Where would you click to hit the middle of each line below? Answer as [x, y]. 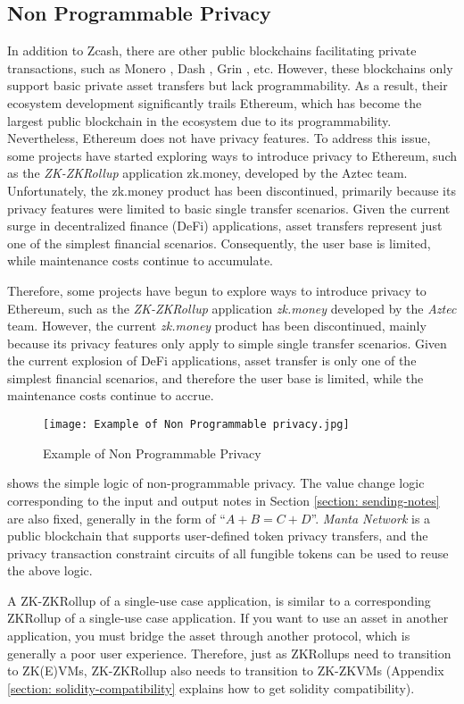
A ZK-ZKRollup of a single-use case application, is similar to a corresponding [219, 600]
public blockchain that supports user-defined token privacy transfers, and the [218, 536]
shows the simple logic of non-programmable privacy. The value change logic [216, 483]
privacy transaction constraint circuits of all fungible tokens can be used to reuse [228, 553]
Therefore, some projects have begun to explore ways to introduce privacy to [217, 290]
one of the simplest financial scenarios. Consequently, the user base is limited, [219, 243]
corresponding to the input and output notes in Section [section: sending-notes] [224, 500]
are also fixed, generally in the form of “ [116, 518]
